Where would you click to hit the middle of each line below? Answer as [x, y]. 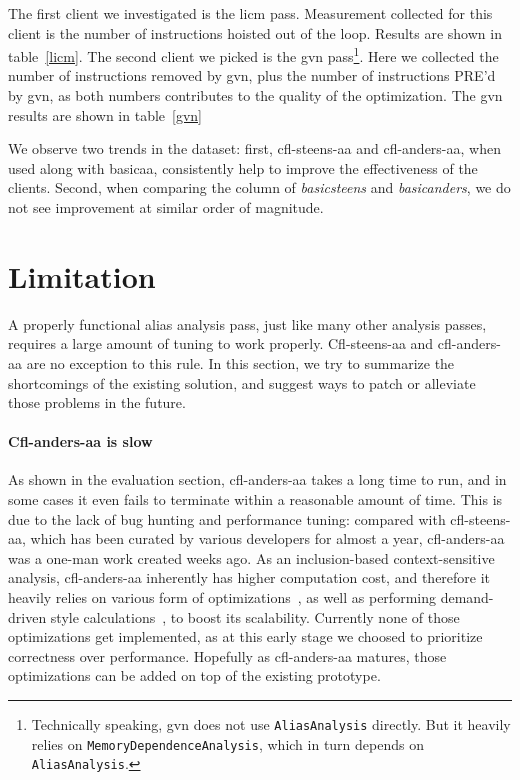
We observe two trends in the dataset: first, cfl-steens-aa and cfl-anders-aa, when [254, 148]
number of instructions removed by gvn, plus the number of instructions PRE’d [252, 75]
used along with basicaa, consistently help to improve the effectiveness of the [243, 167]
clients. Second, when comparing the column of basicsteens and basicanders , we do [259, 187]
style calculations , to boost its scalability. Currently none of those [255, 616]
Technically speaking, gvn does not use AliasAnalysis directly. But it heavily [271, 724]
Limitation [82, 275]
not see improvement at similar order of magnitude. [166, 207]
